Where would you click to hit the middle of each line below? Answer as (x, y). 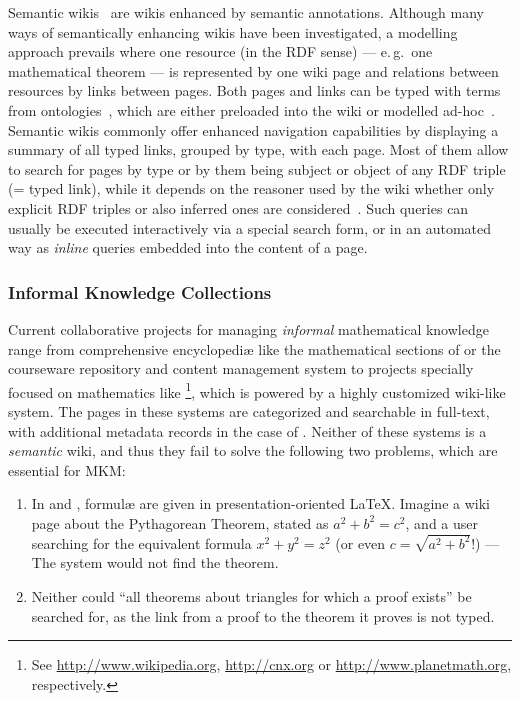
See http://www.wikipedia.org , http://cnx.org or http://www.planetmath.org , (271, 664)
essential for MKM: (67, 469)
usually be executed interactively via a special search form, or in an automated (249, 227)
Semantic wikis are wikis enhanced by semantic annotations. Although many (246, 12)
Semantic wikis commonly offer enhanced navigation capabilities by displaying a (253, 129)
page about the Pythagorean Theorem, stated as (180, 522)
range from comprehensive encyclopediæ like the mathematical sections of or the (254, 348)
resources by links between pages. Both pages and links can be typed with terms (254, 90)
